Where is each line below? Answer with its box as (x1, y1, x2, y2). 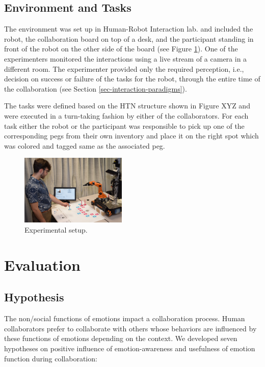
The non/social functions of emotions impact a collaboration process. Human (4, 313, 245, 324)
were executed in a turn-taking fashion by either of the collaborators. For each (4, 110, 249, 121)
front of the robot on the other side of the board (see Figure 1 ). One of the (4, 43, 238, 54)
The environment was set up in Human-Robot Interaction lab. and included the (4, 23, 253, 34)
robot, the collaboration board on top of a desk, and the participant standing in (4, 33, 254, 44)
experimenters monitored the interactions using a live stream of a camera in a (4, 53, 247, 64)
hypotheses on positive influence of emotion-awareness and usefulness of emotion (4, 343, 255, 353)
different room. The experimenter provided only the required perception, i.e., (4, 63, 244, 74)
